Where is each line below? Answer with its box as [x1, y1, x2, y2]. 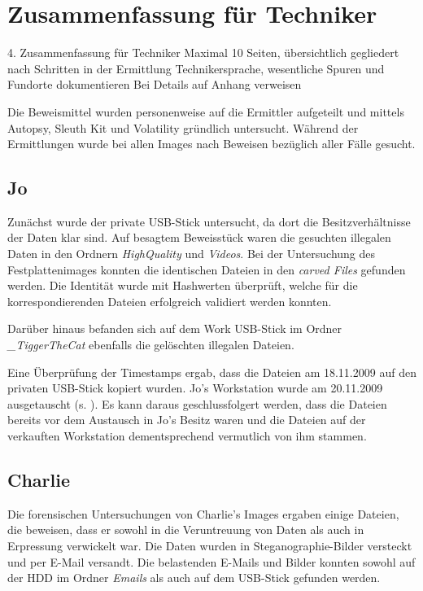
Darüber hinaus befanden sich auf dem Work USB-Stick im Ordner [7, 320, 342, 337]
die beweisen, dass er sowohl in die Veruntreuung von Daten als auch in [7, 521, 364, 538]
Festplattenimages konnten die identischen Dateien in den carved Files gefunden [7, 260, 406, 278]
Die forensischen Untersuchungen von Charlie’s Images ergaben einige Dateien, [7, 505, 399, 522]
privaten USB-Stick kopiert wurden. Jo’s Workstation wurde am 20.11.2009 [7, 379, 383, 396]
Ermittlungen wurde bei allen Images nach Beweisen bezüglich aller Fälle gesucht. [7, 135, 416, 152]
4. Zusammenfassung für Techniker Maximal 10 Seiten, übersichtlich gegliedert [7, 44, 399, 61]
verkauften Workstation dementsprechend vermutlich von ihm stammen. [7, 427, 367, 444]
